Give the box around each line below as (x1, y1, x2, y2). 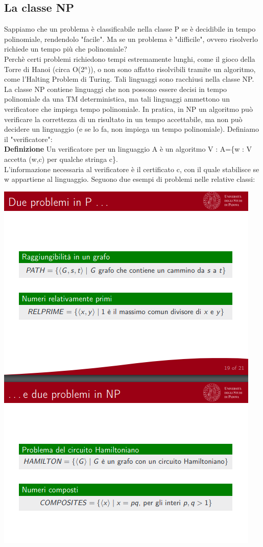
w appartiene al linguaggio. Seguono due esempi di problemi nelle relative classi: (4, 174, 255, 184)
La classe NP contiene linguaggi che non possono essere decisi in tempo (4, 83, 227, 94)
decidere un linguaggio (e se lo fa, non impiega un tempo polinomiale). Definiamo (4, 124, 259, 134)
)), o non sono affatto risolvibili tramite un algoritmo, (87, 63, 256, 74)
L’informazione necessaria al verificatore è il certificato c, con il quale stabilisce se (4, 163, 259, 174)
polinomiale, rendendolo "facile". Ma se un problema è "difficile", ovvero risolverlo (4, 33, 258, 44)
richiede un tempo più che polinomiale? (4, 43, 127, 54)
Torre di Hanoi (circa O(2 (4, 63, 85, 74)
